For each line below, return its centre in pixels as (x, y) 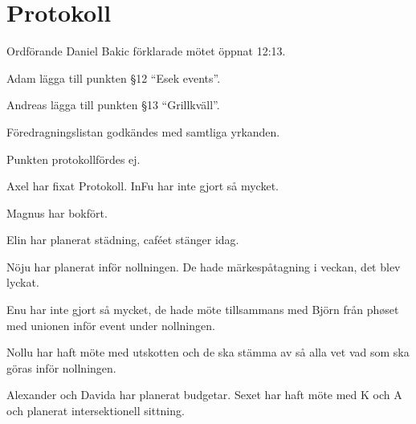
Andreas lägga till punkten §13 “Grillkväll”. (113, 105)
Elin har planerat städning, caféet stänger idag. (123, 240)
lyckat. (23, 282)
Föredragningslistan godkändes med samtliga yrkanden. (143, 131)
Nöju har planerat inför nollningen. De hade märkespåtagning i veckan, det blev (204, 266)
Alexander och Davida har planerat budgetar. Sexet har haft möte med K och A (204, 395)
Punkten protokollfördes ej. (73, 159)
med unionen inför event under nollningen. (111, 325)
